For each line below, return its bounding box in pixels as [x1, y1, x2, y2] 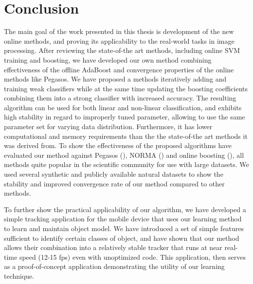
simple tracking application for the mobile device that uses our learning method [4, 214, 242, 224]
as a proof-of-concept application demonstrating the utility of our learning [4, 261, 225, 271]
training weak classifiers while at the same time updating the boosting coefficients [4, 83, 248, 93]
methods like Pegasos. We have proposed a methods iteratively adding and [4, 74, 227, 84]
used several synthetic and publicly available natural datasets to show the [4, 169, 223, 179]
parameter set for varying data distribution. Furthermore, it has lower [4, 121, 213, 132]
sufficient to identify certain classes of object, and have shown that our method [4, 233, 239, 243]
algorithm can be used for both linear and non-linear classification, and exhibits [4, 102, 242, 112]
